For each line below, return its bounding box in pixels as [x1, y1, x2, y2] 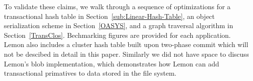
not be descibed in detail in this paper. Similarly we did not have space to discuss [4, 49, 249, 59]
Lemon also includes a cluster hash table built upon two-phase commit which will [4, 39, 249, 49]
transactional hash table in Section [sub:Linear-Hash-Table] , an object [4, 11, 215, 21]
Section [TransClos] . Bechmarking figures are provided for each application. [4, 30, 231, 40]
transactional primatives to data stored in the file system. [4, 68, 177, 78]
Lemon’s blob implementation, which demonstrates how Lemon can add [4, 58, 219, 68]
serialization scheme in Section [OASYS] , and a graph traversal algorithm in [4, 20, 233, 31]
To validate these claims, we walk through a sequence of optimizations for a [4, 1, 231, 11]
